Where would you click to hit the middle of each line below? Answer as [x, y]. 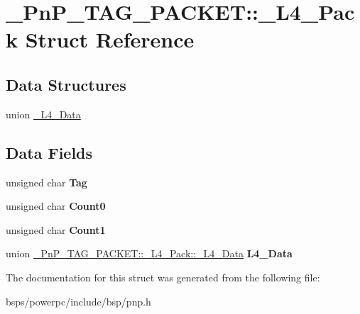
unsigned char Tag [47, 182]
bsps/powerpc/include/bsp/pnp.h [78, 301]
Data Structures [66, 84]
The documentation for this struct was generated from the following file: [163, 277]
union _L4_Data [43, 114]
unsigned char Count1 [56, 229]
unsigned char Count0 [56, 206]
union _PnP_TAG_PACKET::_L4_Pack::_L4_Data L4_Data [149, 253]
